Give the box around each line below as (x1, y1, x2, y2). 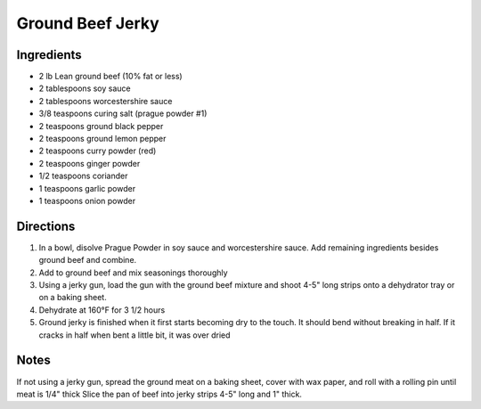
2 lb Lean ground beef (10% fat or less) (38, 71, 183, 82)
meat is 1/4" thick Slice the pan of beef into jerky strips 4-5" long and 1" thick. (16, 389, 303, 399)
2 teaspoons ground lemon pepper (38, 134, 167, 144)
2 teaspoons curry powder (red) (38, 145, 157, 156)
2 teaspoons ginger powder (38, 158, 141, 168)
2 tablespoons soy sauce (38, 83, 131, 94)
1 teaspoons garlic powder (38, 183, 136, 193)
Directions (16, 218, 76, 233)
